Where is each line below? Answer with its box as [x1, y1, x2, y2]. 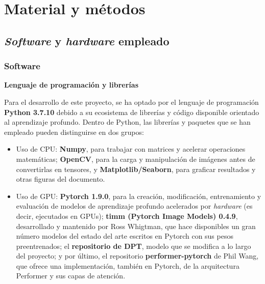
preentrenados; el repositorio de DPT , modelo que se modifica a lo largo [16, 240, 251, 251]
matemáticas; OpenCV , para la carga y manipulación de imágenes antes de [16, 153, 255, 164]
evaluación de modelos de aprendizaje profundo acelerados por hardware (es [16, 201, 253, 211]
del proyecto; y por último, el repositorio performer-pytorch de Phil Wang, [16, 250, 259, 261]
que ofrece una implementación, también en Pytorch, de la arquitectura [16, 260, 239, 271]
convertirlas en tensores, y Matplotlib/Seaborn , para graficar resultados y [16, 163, 256, 174]
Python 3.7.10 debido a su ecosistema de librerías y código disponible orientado [4, 106, 259, 117]
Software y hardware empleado [4, 33, 170, 48]
